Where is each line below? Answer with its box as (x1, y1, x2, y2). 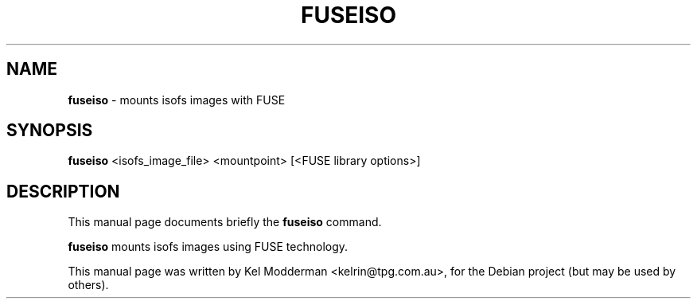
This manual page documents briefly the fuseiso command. (68, 215, 382, 229)
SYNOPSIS (6, 120, 93, 141)
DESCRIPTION (6, 181, 120, 201)
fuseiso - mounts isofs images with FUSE (68, 92, 286, 107)
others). (68, 278, 109, 292)
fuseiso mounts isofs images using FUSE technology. (68, 240, 348, 254)
